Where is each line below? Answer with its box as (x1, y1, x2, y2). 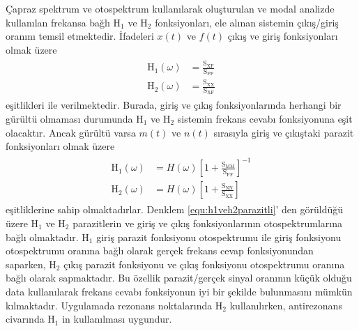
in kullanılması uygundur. (62, 311, 172, 326)
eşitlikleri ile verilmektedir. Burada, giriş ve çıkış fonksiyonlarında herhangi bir (6, 98, 342, 112)
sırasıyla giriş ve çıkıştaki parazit (213, 125, 354, 139)
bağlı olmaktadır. (6, 229, 79, 244)
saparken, (6, 256, 46, 271)
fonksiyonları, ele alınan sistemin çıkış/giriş (155, 15, 339, 29)
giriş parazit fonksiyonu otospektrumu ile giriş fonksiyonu (96, 229, 342, 244)
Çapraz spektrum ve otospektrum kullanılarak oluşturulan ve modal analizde (6, 1, 335, 15)
